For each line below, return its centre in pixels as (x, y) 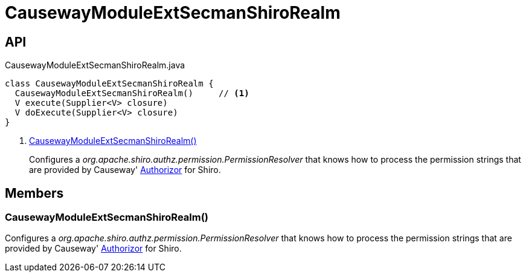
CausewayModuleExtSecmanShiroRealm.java (95, 65)
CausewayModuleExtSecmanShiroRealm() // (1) (132, 93)
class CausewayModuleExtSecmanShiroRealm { (109, 84)
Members (34, 193)
